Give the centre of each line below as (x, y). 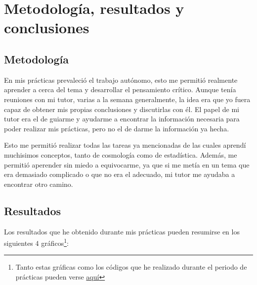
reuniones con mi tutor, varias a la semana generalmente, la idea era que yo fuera (127, 99)
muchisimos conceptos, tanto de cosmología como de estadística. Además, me (121, 154)
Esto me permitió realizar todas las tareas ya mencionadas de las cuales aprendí (125, 145)
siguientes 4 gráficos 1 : (36, 242)
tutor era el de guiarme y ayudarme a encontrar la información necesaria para (122, 119)
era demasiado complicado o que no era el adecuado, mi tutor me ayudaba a (120, 174)
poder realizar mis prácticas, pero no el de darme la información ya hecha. (117, 128)
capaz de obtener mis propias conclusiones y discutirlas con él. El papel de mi (122, 109)
